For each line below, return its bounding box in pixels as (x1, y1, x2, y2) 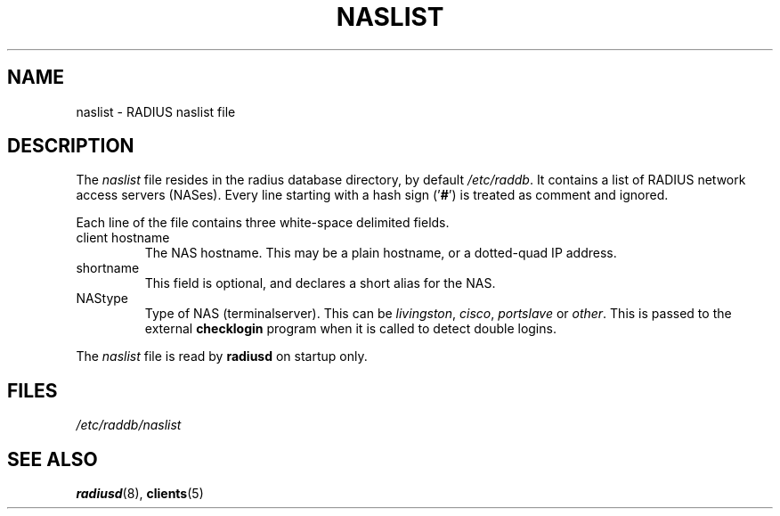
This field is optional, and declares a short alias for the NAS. (144, 275, 496, 291)
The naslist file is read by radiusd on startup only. (76, 348, 368, 364)
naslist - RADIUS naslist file (76, 103, 236, 119)
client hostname (76, 230, 170, 246)
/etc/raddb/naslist (76, 417, 182, 433)
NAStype (76, 291, 129, 307)
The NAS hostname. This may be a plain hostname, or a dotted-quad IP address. (144, 245, 617, 261)
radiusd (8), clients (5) (76, 486, 204, 502)
